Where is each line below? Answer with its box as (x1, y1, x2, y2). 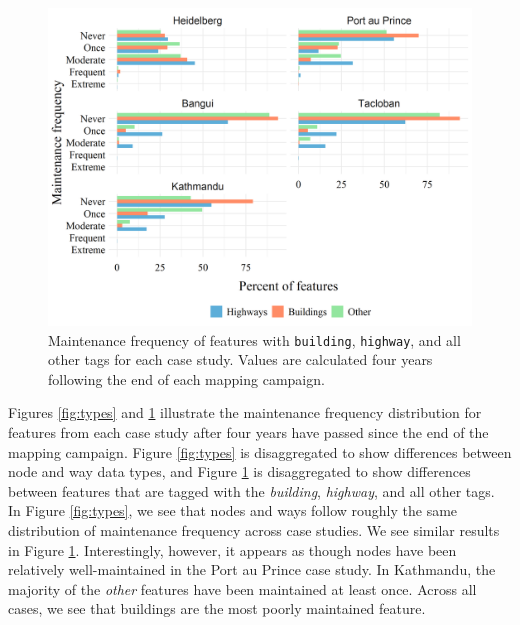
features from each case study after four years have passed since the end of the (8, 422, 489, 443)
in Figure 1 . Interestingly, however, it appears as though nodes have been (8, 539, 457, 560)
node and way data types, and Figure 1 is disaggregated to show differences (8, 461, 471, 482)
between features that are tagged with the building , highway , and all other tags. (8, 480, 495, 501)
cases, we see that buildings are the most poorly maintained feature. (8, 598, 426, 619)
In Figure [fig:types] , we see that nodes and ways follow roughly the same (8, 500, 458, 521)
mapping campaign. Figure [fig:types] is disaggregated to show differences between (8, 441, 512, 462)
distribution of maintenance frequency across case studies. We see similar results (8, 520, 500, 540)
